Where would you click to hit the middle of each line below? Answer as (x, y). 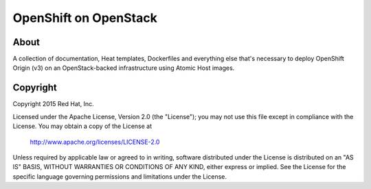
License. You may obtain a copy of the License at (82, 126)
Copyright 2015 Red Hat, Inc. (53, 104)
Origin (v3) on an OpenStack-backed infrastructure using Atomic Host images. (124, 68)
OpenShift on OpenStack (85, 18)
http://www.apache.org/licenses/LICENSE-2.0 (95, 142)
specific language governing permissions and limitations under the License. (120, 176)
